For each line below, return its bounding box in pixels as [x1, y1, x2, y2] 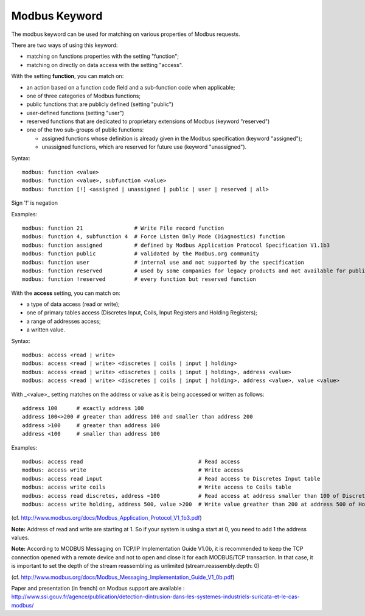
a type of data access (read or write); [26, 300, 120, 308]
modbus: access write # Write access [22, 467, 243, 473]
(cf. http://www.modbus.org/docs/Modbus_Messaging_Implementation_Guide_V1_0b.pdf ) [11, 573, 235, 581]
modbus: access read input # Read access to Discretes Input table [22, 475, 321, 482]
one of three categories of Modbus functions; [26, 92, 141, 99]
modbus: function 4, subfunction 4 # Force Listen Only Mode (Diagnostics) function [22, 233, 285, 240]
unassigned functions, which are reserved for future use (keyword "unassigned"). [41, 143, 247, 150]
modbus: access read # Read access [22, 458, 240, 465]
